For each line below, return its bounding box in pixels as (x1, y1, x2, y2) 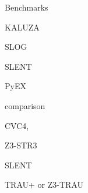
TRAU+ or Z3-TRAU (5, 178, 83, 191)
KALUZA (5, 21, 40, 33)
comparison (5, 99, 45, 111)
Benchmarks (5, 1, 48, 13)
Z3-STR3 (5, 139, 37, 151)
